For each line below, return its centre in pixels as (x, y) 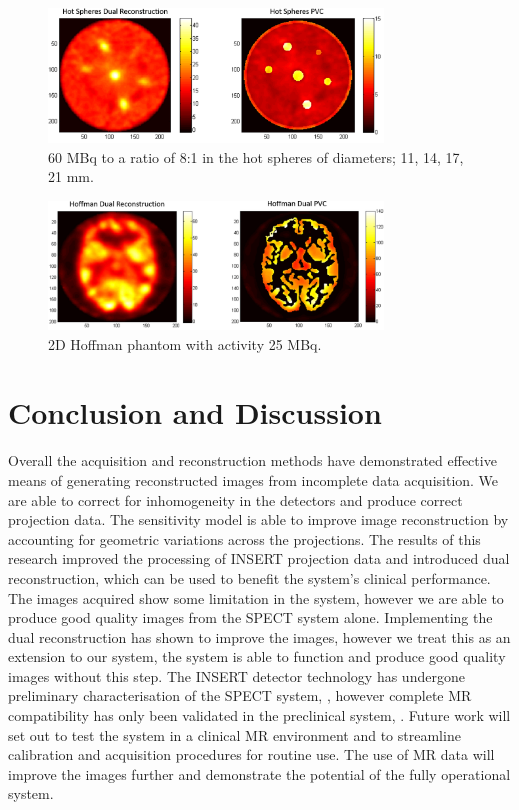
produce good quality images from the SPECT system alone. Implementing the (250, 617)
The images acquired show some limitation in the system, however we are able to (256, 597)
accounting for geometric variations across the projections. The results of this (244, 538)
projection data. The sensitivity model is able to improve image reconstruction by (258, 519)
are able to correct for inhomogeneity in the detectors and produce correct (235, 499)
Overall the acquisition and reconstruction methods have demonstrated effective (252, 460)
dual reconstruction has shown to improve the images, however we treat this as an (259, 636)
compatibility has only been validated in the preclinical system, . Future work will (259, 715)
